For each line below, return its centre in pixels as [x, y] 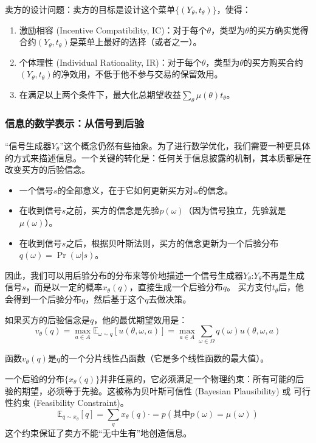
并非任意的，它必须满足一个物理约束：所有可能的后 [202, 379]
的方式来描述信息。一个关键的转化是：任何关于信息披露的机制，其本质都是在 [158, 157]
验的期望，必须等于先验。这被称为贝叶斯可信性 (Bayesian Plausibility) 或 [148, 390]
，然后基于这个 [115, 298]
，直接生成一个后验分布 [176, 287]
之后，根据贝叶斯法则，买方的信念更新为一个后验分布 [172, 242]
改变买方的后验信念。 [47, 169]
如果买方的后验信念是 [47, 319]
